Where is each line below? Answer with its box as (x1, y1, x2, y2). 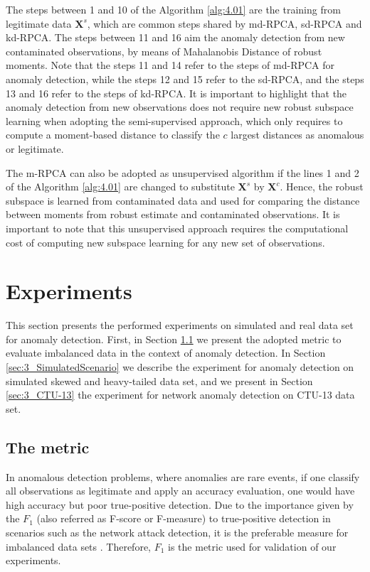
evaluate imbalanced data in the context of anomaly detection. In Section (6, 345, 326, 360)
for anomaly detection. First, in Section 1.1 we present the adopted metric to (6, 331, 342, 346)
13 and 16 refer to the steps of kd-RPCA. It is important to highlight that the (6, 85, 347, 100)
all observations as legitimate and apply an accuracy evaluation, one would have (6, 483, 355, 498)
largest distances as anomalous (231, 127, 364, 142)
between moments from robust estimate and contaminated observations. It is (6, 207, 340, 222)
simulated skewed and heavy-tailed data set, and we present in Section (6, 373, 313, 388)
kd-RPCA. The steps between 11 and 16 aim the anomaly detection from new (6, 30, 345, 45)
